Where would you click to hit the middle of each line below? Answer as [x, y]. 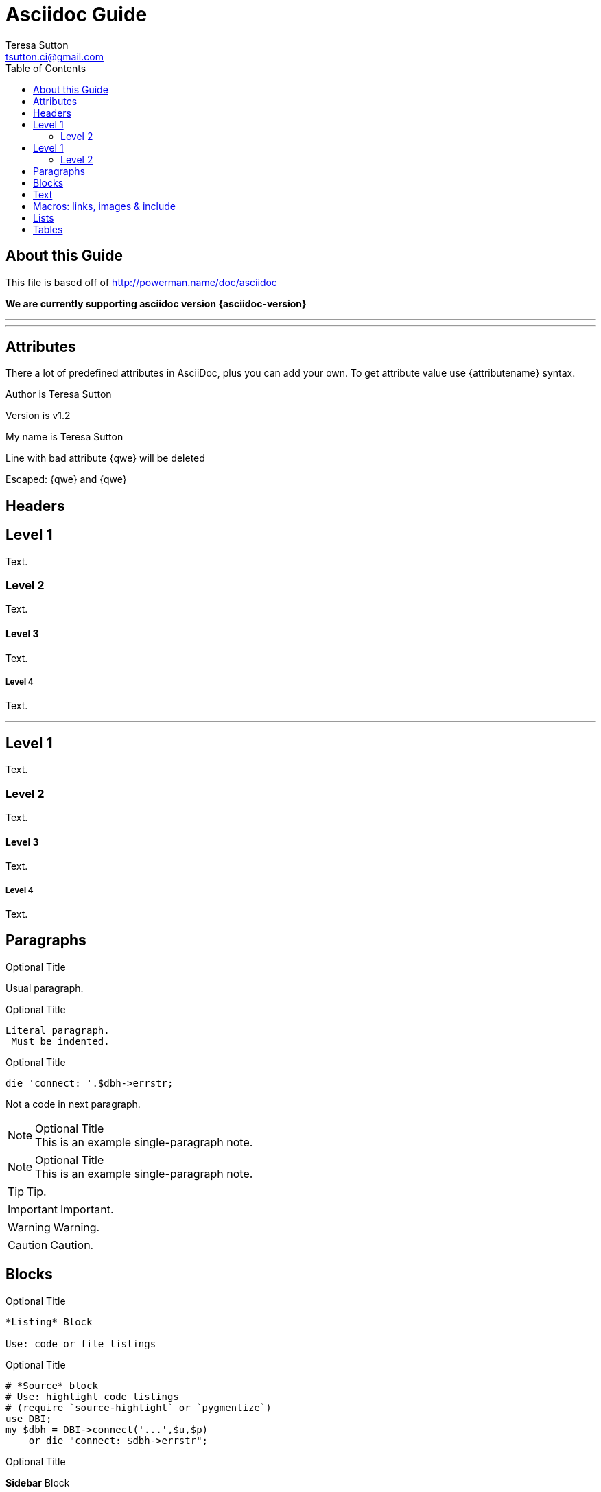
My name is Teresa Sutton [64, 437]
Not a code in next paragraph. [73, 1104]
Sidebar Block [38, 1482]
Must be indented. [60, 1041]
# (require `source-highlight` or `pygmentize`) [139, 1407]
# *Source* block [52, 1385]
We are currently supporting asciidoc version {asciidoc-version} [156, 303]
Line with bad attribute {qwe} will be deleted [105, 458]
